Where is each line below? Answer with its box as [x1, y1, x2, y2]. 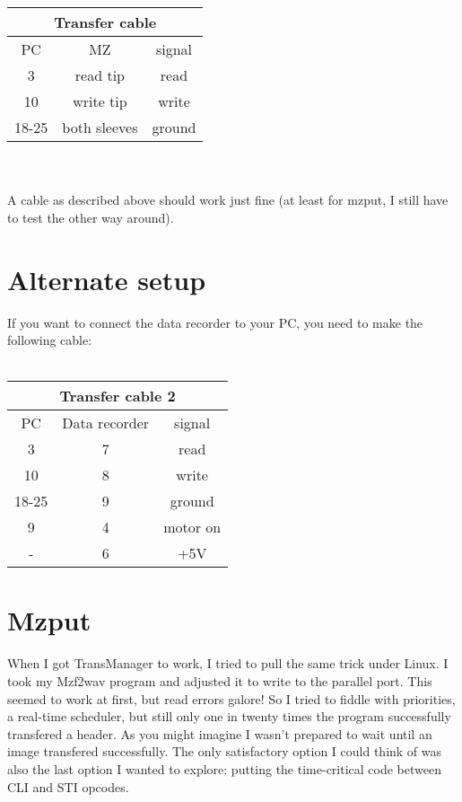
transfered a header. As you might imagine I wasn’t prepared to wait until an [7, 724, 432, 743]
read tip [74, 65, 125, 85]
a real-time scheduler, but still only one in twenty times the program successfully [7, 707, 451, 726]
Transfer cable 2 [59, 385, 176, 407]
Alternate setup [7, 260, 206, 297]
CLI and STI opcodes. [7, 777, 129, 796]
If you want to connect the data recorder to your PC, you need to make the [7, 313, 423, 331]
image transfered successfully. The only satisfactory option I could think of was [7, 742, 442, 761]
